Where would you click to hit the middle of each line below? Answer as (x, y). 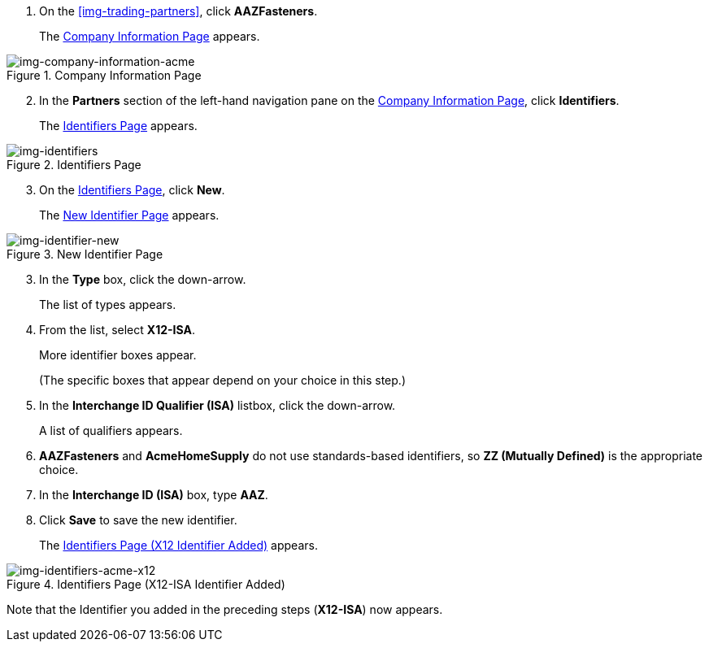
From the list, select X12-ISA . (117, 330)
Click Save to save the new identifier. (138, 520)
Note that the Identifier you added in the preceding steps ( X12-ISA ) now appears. (225, 609)
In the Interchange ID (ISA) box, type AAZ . (154, 495)
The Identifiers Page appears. (118, 126)
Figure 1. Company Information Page (104, 75)
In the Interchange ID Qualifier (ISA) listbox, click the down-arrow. (217, 405)
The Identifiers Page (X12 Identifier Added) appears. (178, 545)
